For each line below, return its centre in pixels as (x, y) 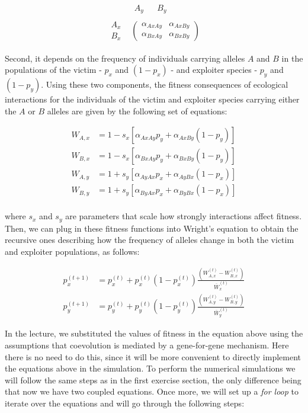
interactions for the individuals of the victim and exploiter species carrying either (152, 99)
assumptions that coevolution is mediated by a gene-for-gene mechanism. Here (147, 345)
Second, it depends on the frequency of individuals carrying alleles (125, 58)
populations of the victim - (53, 70)
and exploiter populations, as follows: (72, 251)
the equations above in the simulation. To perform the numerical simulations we (150, 368)
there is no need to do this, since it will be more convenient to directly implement (153, 356)
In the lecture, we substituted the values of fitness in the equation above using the (154, 333)
